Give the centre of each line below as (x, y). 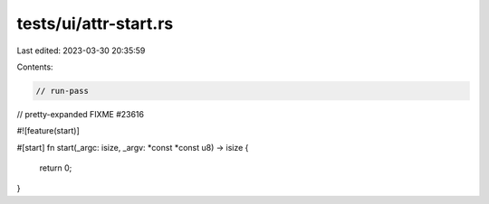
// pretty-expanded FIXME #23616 (81, 114)
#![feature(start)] (48, 131)
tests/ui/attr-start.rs (95, 23)
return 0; (56, 168)
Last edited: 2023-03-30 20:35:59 (81, 51)
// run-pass (62, 91)
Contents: (35, 67)
